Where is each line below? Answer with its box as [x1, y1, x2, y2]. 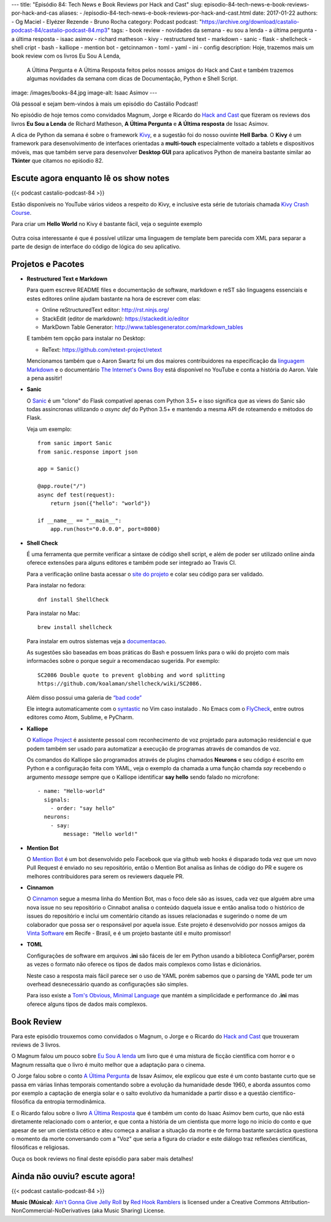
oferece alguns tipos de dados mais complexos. [26, 1000, 148, 1008]
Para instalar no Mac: [26, 609, 81, 617]
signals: [44, 796, 70, 803]
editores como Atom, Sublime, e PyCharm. [26, 714, 134, 721]
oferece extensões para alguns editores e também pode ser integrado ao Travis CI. [26, 559, 237, 567]
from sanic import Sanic [37, 439, 112, 447]
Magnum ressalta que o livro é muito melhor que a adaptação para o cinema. [11, 1061, 205, 1068]
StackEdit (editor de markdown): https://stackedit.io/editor [42, 315, 189, 322]
